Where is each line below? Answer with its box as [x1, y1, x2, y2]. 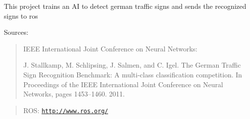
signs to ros [4, 10, 38, 21]
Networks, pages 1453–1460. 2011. [23, 89, 125, 99]
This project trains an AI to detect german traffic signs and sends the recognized [4, 1, 247, 11]
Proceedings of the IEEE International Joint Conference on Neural [23, 79, 223, 89]
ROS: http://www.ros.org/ [23, 105, 108, 115]
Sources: [4, 27, 28, 37]
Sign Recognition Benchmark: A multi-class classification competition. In [23, 69, 242, 79]
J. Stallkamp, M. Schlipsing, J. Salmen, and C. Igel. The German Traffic [23, 60, 241, 70]
